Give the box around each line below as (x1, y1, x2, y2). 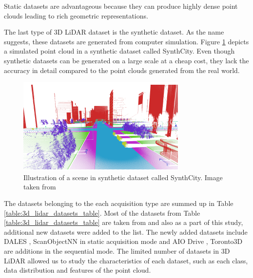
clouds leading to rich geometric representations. (4, 10, 148, 20)
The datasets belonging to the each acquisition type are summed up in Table (4, 198, 234, 208)
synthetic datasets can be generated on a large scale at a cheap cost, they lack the (4, 55, 249, 65)
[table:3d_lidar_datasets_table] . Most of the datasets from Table (4, 207, 200, 218)
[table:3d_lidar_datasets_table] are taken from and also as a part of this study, (4, 217, 243, 227)
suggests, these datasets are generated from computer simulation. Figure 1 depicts (4, 36, 249, 46)
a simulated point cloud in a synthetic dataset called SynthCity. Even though (4, 46, 235, 56)
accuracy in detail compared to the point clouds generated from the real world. (4, 65, 240, 75)
